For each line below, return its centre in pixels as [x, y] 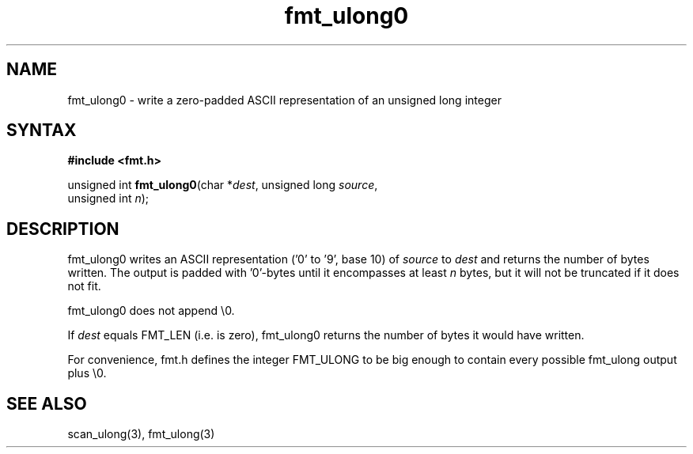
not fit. [84, 286]
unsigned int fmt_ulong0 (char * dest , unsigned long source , [223, 185]
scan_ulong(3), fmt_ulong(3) [141, 434]
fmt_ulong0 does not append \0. [151, 311]
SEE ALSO [47, 403]
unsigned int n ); [108, 199]
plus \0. [87, 373]
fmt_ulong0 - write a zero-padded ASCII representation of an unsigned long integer [284, 100]
